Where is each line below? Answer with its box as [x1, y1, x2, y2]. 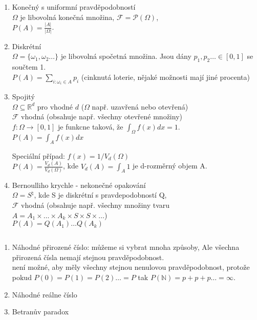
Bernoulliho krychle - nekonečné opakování [12, 179, 146, 190]
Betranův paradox [12, 306, 69, 317]
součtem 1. [12, 61, 46, 72]
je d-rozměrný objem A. [133, 160, 207, 171]
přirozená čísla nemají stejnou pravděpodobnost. [12, 251, 164, 262]
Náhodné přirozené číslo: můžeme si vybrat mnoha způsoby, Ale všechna [12, 242, 240, 252]
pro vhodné [37, 101, 73, 112]
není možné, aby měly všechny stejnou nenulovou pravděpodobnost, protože [12, 262, 250, 272]
